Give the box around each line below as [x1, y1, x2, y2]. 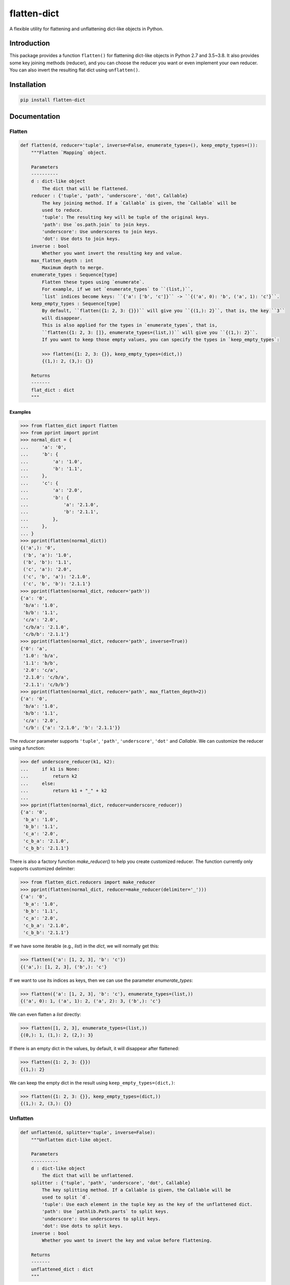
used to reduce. [42, 207, 83, 213]
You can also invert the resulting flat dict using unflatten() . [9, 67, 140, 73]
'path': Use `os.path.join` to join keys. [42, 222, 151, 227]
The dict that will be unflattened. [42, 1172, 134, 1179]
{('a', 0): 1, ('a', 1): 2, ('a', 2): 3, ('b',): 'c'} [20, 998, 161, 1004]
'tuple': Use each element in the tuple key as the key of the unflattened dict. [42, 1202, 253, 1207]
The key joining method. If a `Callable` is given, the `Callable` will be [42, 200, 237, 206]
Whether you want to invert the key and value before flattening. [42, 1237, 213, 1243]
